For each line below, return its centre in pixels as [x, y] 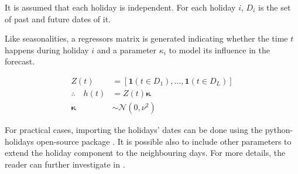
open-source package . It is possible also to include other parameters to [164, 141]
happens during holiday [47, 50]
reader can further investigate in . [65, 164]
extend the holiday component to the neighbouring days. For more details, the [145, 153]
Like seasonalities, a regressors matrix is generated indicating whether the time [146, 38]
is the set [274, 7]
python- [279, 130]
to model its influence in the [219, 50]
